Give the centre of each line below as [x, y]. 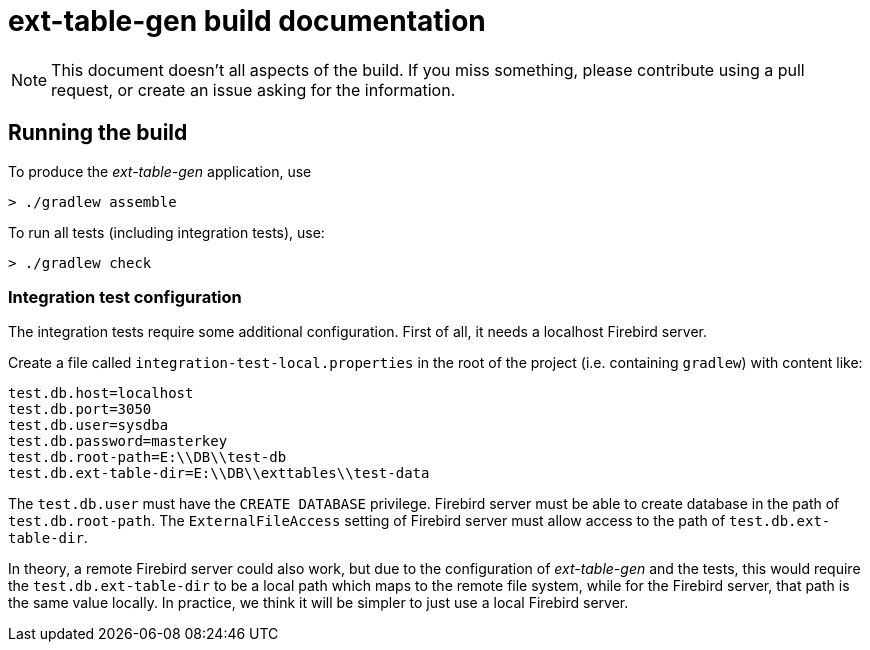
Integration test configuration [125, 296]
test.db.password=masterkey [118, 441]
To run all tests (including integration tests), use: [166, 232]
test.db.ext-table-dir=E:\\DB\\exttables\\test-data [219, 473]
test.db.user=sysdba [88, 425]
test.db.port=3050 [80, 409]
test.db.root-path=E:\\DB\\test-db [147, 457]
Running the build [98, 133]
